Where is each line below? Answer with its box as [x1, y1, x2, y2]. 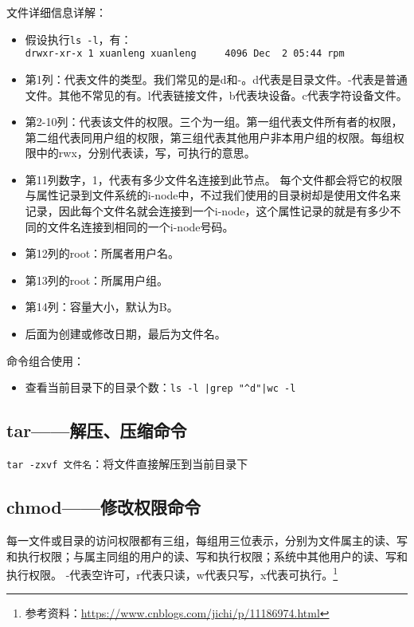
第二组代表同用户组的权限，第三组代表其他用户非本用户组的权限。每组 [25, 128, 393, 145]
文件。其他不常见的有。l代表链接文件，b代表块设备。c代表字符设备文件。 [25, 86, 408, 103]
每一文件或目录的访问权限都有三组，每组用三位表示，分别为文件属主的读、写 [6, 531, 408, 548]
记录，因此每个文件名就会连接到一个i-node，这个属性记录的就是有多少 [25, 203, 390, 219]
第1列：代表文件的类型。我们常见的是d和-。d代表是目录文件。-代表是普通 [25, 70, 408, 87]
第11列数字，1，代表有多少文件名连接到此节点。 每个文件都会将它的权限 [25, 171, 403, 187]
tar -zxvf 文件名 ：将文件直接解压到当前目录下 [6, 455, 248, 472]
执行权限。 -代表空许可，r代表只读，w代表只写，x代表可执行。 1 [6, 564, 338, 582]
